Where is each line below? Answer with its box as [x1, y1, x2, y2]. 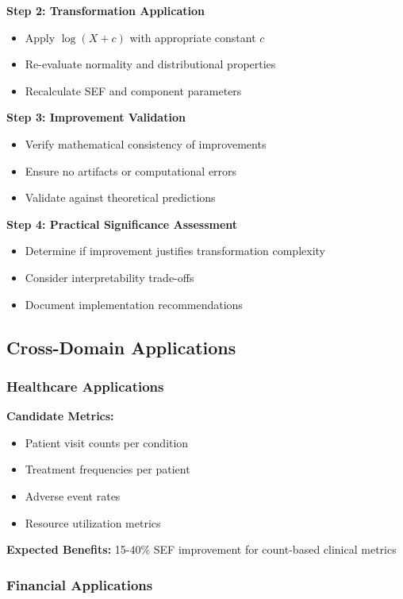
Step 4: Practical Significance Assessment [6, 215, 238, 232]
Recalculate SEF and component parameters [25, 82, 242, 99]
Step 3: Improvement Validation [6, 109, 186, 126]
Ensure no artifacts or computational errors [25, 162, 237, 179]
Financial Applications [6, 574, 153, 594]
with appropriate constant [129, 29, 256, 45]
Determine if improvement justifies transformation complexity [25, 242, 325, 259]
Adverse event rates [25, 487, 121, 504]
